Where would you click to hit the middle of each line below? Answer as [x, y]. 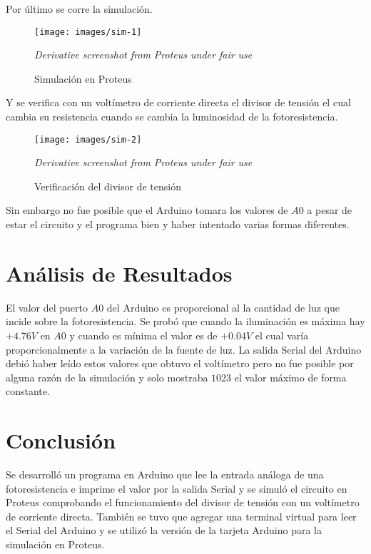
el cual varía [282, 335]
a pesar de [330, 210]
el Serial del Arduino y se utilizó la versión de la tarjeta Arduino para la [164, 530]
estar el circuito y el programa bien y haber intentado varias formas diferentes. [178, 224]
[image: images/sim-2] [88, 139]
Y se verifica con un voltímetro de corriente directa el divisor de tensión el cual [178, 102]
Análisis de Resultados [119, 273]
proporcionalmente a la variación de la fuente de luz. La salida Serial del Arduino [184, 349]
